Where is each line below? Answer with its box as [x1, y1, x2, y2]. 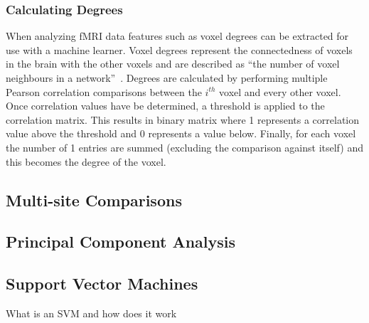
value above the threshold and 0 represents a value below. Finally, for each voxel [6, 126, 356, 141]
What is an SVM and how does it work [6, 305, 177, 320]
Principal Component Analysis [6, 231, 235, 253]
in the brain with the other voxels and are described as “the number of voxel [6, 56, 340, 71]
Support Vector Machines [6, 272, 198, 295]
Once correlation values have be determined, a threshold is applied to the [6, 98, 325, 113]
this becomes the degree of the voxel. [6, 154, 166, 169]
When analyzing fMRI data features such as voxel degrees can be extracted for [6, 28, 349, 43]
